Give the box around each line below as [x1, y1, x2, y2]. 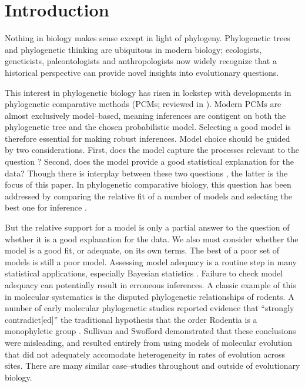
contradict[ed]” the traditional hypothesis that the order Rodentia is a [5, 313, 257, 325]
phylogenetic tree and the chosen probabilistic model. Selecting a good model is [5, 121, 291, 133]
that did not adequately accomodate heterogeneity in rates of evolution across [5, 348, 286, 360]
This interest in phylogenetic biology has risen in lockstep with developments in [5, 86, 291, 98]
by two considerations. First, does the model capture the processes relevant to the [5, 144, 299, 156]
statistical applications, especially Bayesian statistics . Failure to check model [5, 267, 283, 279]
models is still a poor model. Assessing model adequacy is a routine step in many [5, 255, 297, 268]
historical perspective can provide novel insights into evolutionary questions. [5, 66, 279, 78]
